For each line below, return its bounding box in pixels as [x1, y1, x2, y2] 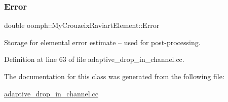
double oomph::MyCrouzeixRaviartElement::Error [4, 20, 160, 30]
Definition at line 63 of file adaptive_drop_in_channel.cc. [4, 54, 184, 64]
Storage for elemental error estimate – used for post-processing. [4, 37, 201, 47]
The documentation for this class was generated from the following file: [4, 71, 224, 81]
